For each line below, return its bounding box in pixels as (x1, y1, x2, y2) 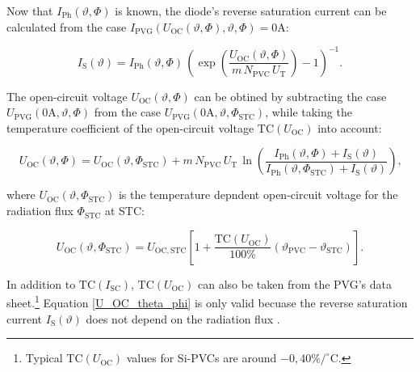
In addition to (6, 275, 76, 292)
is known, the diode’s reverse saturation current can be (115, 2, 387, 19)
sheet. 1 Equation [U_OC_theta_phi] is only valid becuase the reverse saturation (6, 292, 408, 311)
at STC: (104, 202, 145, 219)
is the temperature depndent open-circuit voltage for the (118, 186, 398, 203)
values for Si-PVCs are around (126, 349, 277, 366)
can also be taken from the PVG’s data (197, 275, 393, 292)
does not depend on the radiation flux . (86, 310, 280, 327)
